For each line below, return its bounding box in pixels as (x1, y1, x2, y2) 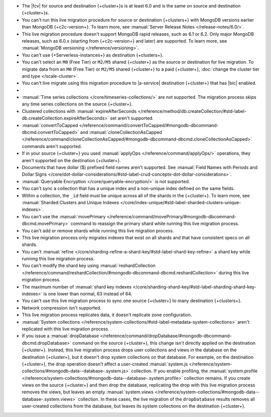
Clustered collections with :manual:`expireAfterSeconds (22, 108, 137, 114)
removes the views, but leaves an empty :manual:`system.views (22, 389, 154, 395)
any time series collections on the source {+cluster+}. (22, 101, 133, 107)
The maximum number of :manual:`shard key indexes (22, 284, 132, 290)
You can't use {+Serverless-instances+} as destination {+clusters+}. (22, 52, 164, 58)
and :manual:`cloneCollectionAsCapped (80, 129, 163, 135)
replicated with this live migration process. (22, 326, 110, 332)
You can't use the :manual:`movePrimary (22, 213, 106, 219)
